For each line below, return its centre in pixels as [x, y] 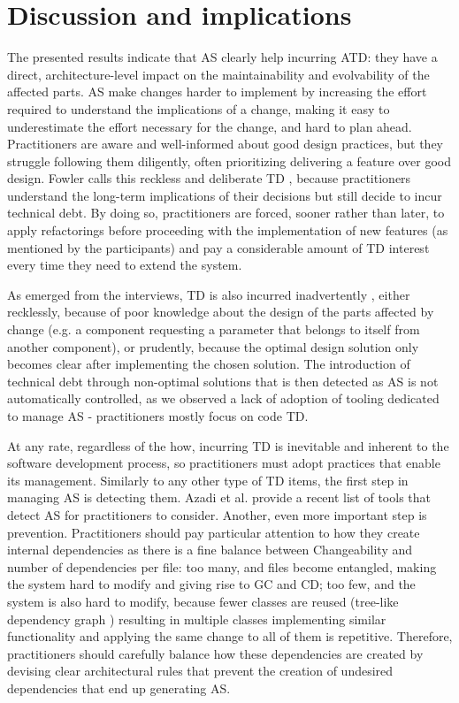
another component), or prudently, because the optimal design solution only [213, 346]
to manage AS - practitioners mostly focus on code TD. [158, 416]
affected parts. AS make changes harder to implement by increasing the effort [217, 92]
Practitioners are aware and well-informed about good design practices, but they [226, 144]
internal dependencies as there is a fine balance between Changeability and [210, 550]
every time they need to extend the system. [125, 265]
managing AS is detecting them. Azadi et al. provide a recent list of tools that [219, 497]
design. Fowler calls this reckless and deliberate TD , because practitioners [209, 178]
